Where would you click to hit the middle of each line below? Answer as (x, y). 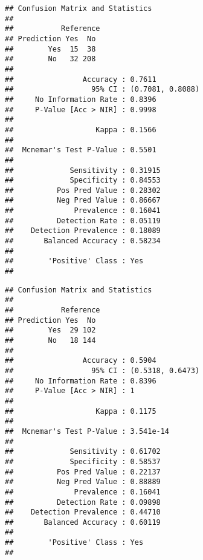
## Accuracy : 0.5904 (81, 361)
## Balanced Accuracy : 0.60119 (83, 522)
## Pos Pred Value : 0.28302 (83, 190)
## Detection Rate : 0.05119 (83, 221)
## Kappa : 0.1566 (81, 130)
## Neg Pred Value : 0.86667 (83, 201)
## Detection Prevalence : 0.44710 (83, 512)
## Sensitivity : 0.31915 (83, 170)
